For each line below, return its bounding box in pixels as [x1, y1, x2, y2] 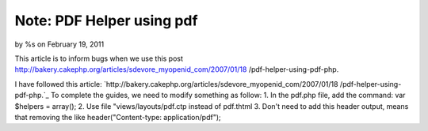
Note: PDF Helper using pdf [14, 12, 198, 29]
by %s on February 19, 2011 [14, 39, 105, 49]
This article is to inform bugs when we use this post [14, 54, 184, 63]
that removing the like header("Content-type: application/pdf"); [14, 112, 221, 122]
